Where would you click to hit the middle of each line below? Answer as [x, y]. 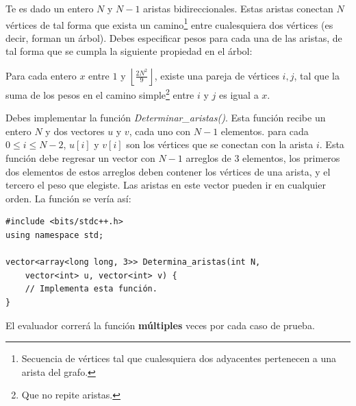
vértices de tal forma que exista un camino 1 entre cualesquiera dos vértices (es [169, 23]
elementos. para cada [265, 131]
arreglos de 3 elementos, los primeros [263, 158]
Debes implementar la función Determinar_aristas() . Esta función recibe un [166, 118]
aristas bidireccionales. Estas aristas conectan [238, 8]
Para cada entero [41, 75]
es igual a [239, 94]
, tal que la [317, 75]
